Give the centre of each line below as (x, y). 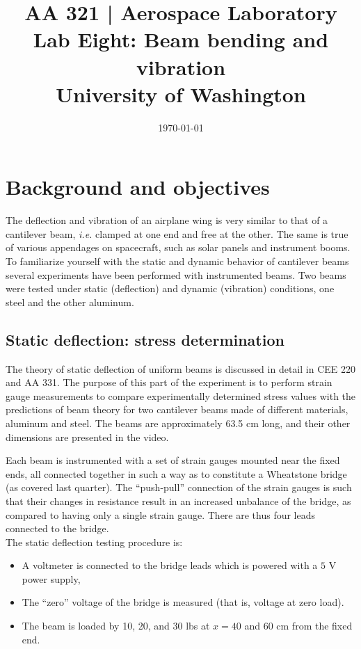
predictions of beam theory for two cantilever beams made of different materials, (177, 409)
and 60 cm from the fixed (298, 626)
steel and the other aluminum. (70, 302)
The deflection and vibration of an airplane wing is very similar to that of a (167, 220)
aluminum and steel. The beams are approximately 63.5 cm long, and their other (178, 423)
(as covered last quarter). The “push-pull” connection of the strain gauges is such (179, 487)
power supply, (51, 578)
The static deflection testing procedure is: (94, 542)
